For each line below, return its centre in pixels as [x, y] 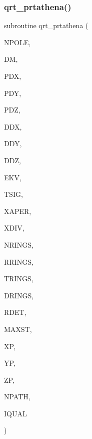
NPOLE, [17, 42]
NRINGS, [19, 244]
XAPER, [18, 211]
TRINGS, [19, 279]
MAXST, [18, 329]
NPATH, [17, 397]
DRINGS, [19, 295]
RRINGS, [19, 261]
